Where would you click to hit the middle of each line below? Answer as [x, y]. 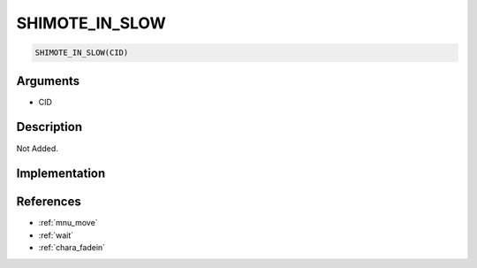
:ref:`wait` [56, 235]
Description [49, 127]
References [49, 202]
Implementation [61, 174]
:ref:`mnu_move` [68, 223]
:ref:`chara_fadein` [72, 248]
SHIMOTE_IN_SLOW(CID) [82, 53]
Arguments [48, 81]
